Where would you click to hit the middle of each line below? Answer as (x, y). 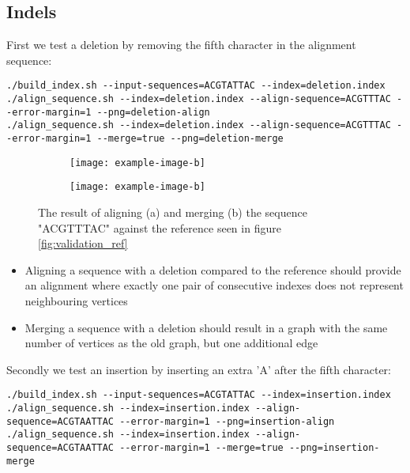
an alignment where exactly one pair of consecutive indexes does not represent (214, 285)
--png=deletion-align (153, 112)
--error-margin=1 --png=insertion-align (227, 421)
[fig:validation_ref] (83, 243)
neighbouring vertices (76, 300)
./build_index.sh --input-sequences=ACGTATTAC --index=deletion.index (196, 86)
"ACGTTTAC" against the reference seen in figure (160, 227)
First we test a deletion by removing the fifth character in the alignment (181, 45)
